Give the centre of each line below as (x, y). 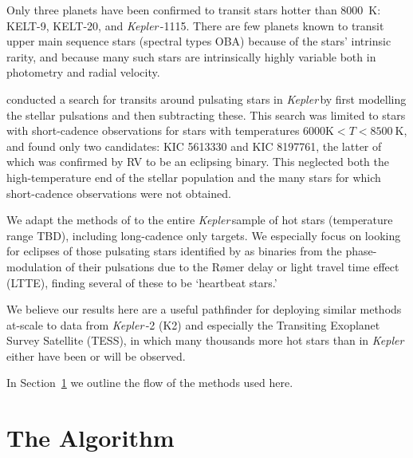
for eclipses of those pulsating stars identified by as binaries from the (174, 251)
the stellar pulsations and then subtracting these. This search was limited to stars (206, 114)
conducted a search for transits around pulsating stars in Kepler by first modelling (206, 99)
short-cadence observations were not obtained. (119, 193)
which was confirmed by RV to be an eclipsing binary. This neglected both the (198, 162)
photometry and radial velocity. (83, 72)
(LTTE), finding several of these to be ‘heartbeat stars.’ (142, 282)
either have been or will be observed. (96, 355)
